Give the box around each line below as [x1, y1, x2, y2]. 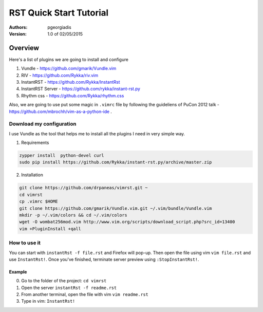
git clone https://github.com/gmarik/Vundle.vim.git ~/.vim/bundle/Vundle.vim [19, 205, 212, 211]
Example [9, 269, 27, 275]
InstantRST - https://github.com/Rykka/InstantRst [21, 79, 120, 85]
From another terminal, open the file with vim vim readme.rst [21, 292, 149, 297]
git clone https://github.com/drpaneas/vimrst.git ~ [19, 185, 148, 191]
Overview [9, 44, 39, 52]
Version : [9, 31, 27, 37]
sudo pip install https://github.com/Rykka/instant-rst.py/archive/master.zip [19, 160, 212, 165]
